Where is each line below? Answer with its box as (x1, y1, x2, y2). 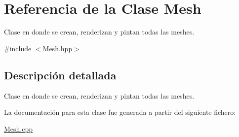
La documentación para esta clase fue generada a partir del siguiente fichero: (4, 107, 236, 117)
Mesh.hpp (42, 43, 73, 53)
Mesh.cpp (4, 123, 33, 134)
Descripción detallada (4, 67, 117, 82)
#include (4, 43, 32, 53)
